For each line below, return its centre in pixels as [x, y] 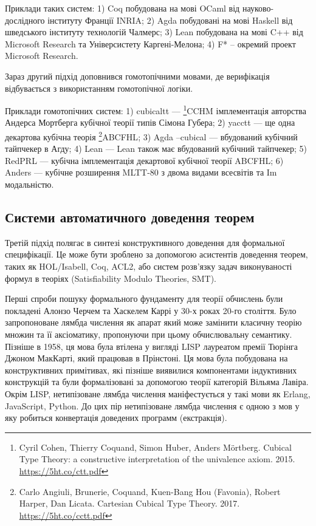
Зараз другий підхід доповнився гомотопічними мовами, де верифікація [137, 76]
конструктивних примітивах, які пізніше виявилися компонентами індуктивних [151, 370]
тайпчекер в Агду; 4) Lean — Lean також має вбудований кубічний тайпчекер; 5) [156, 149]
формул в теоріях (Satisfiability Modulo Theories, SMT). [111, 278]
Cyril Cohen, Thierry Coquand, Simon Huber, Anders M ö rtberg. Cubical [155, 447]
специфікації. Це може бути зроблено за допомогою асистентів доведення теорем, [156, 254]
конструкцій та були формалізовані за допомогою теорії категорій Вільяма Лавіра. [157, 382]
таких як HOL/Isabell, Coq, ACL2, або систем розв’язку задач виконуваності [149, 266]
